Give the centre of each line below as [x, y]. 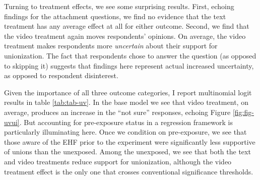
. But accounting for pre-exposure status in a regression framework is [126, 122]
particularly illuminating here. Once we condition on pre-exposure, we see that [125, 132]
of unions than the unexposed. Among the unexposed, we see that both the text [127, 152]
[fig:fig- [243, 112]
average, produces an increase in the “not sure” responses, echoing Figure [117, 112]
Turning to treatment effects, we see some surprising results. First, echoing [119, 6]
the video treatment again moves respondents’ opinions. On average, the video [125, 36]
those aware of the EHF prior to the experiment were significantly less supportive [130, 141]
